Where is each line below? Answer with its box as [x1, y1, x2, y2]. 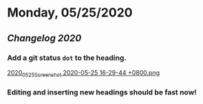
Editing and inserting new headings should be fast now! [7, 87, 197, 97]
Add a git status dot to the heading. [7, 53, 127, 63]
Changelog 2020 [7, 32, 82, 44]
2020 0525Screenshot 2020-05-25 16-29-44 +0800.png [7, 68, 160, 79]
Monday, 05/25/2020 [7, 5, 133, 21]
